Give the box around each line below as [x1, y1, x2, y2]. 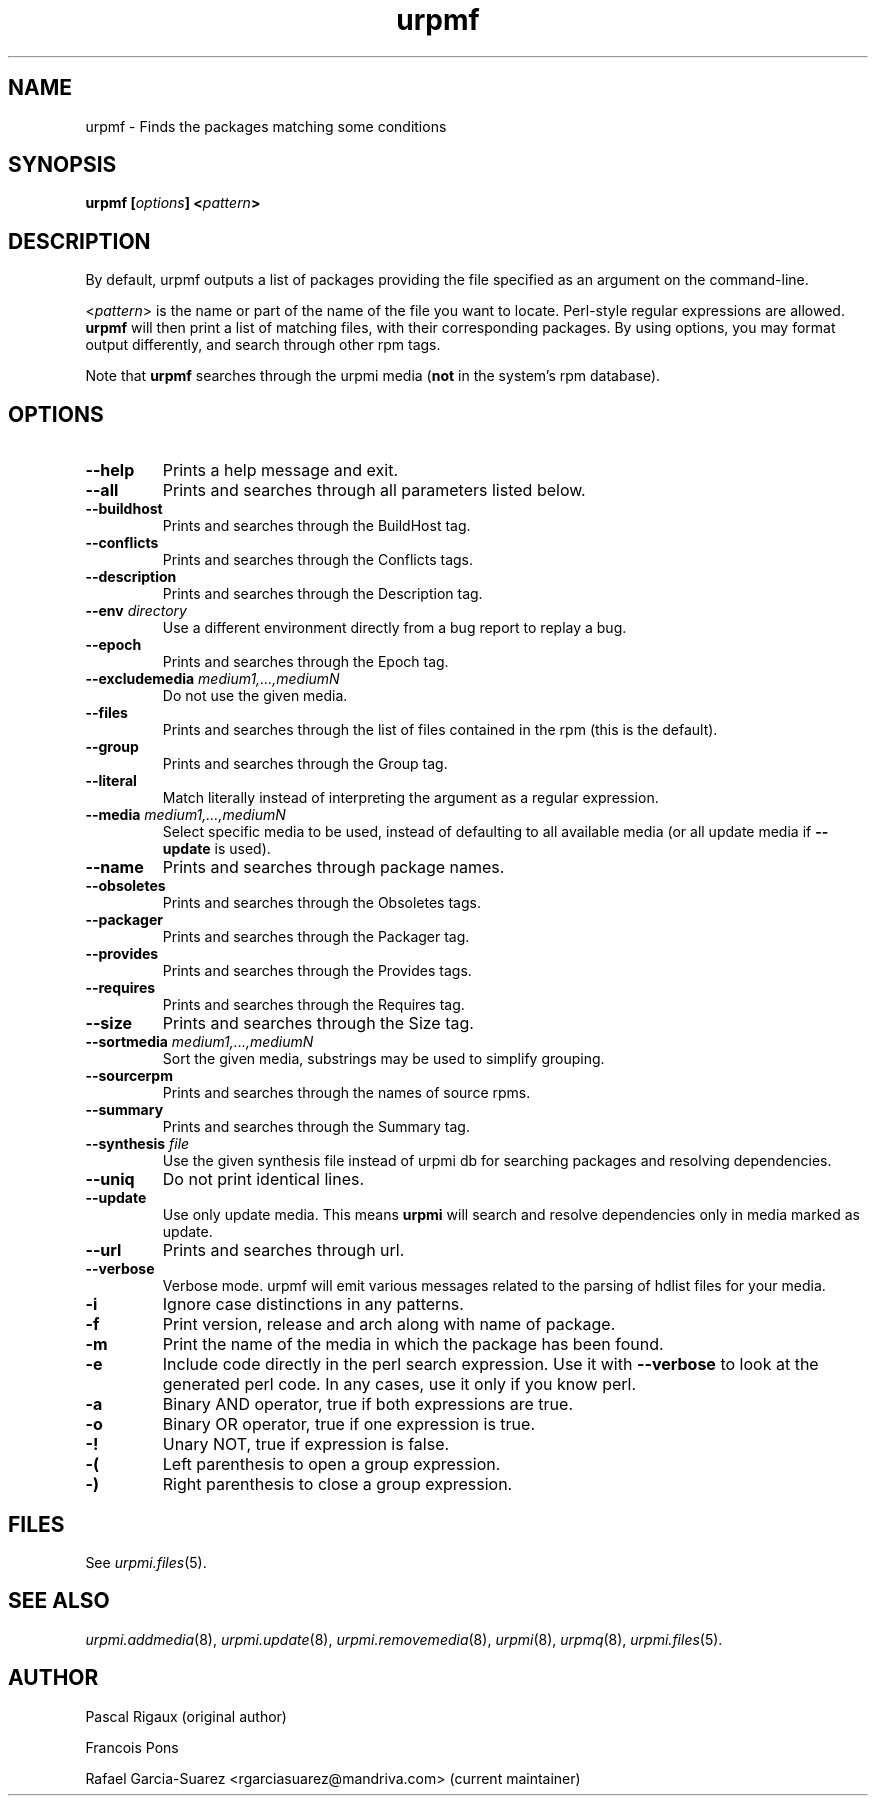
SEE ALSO [8, 1588, 110, 1614]
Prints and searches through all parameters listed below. [162, 480, 586, 501]
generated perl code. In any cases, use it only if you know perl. [162, 1374, 637, 1395]
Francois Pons [85, 1738, 179, 1756]
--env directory [85, 602, 187, 620]
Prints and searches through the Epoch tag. [162, 653, 449, 671]
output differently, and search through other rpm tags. [85, 336, 441, 354]
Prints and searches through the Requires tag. [162, 996, 465, 1014]
